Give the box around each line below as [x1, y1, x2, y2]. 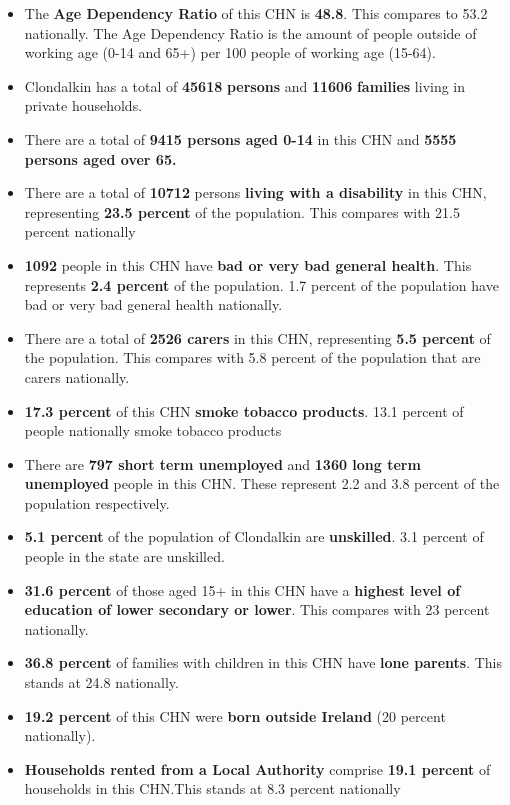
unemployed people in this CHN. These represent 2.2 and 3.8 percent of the [24, 473, 500, 494]
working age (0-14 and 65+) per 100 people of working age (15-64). [24, 42, 436, 63]
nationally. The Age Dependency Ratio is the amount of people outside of [24, 22, 477, 43]
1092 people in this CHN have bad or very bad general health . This [24, 254, 472, 275]
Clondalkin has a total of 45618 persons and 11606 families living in [24, 75, 466, 96]
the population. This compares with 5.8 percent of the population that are [24, 347, 481, 368]
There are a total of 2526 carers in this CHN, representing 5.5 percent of [24, 327, 491, 348]
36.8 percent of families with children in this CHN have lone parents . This [24, 652, 502, 673]
